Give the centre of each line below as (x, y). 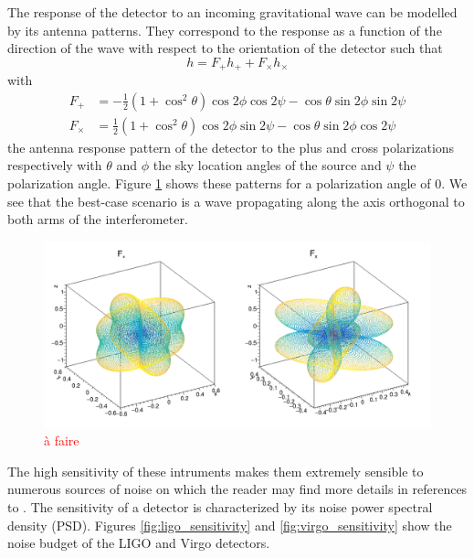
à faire (62, 440)
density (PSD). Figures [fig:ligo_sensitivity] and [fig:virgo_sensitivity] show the (230, 525)
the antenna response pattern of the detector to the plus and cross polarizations (231, 147)
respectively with (55, 165)
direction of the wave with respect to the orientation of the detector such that (225, 48)
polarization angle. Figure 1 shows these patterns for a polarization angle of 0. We (237, 183)
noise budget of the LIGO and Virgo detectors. (139, 543)
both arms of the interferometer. (98, 219)
